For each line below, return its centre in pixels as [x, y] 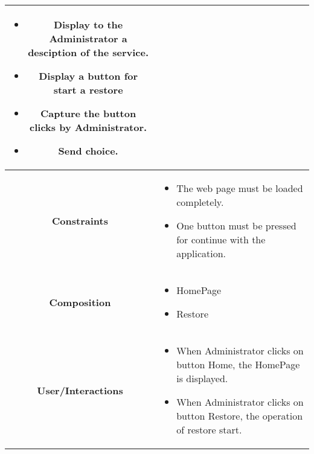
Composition [80, 302]
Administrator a [88, 38]
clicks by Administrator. [88, 127]
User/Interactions [80, 390]
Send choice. [88, 151]
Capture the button [88, 113]
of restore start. [209, 430]
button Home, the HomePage [238, 364]
